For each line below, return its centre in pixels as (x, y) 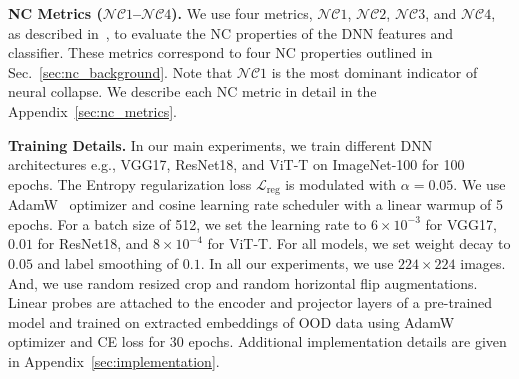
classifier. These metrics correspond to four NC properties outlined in (220, 52)
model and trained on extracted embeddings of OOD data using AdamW (231, 321)
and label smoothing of (108, 262)
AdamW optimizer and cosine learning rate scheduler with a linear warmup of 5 (256, 204)
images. (483, 262)
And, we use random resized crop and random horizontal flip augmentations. (243, 282)
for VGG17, (461, 223)
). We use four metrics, (242, 13)
